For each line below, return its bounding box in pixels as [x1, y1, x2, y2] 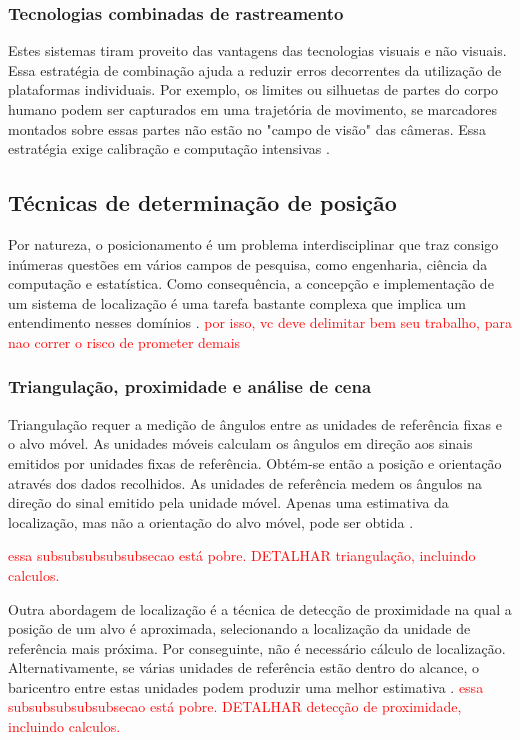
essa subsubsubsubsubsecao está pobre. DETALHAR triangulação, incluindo [8, 545, 476, 566]
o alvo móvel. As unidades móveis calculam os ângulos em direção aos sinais [8, 433, 473, 454]
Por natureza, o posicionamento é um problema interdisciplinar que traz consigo [8, 233, 499, 254]
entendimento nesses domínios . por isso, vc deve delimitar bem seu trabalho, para [8, 312, 512, 333]
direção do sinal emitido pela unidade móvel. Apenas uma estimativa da [8, 492, 449, 513]
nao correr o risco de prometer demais [8, 331, 241, 352]
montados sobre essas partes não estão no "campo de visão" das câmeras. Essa [8, 118, 486, 139]
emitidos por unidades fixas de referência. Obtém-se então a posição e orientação [8, 452, 502, 473]
